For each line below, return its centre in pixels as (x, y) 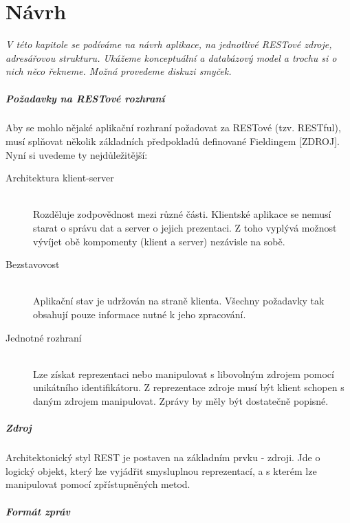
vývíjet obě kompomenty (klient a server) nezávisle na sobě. (159, 241)
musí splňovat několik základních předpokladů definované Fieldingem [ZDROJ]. (173, 141)
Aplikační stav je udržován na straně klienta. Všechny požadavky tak (179, 301)
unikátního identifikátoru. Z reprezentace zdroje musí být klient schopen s (189, 387)
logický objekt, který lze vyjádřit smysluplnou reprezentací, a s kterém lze (161, 470)
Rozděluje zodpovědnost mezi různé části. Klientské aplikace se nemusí (182, 214)
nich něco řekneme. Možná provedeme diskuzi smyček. (119, 71)
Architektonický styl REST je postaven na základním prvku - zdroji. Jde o (163, 457)
